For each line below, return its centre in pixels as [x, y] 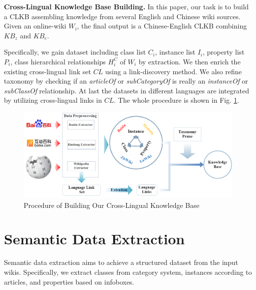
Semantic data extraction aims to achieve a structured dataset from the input [121, 262]
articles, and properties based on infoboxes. [69, 281]
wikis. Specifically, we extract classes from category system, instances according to [128, 272]
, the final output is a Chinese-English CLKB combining [162, 26]
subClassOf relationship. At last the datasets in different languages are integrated [127, 90]
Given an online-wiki [35, 26]
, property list [224, 52]
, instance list [175, 52]
